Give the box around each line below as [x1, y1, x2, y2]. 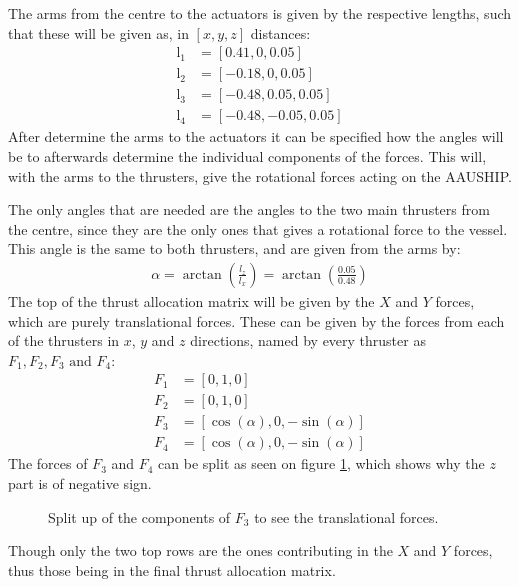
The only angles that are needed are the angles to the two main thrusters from [8, 199, 490, 220]
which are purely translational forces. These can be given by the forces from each [8, 310, 505, 331]
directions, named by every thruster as [190, 330, 426, 351]
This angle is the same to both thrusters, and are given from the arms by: [8, 238, 461, 259]
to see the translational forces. [254, 506, 439, 527]
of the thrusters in [8, 330, 120, 351]
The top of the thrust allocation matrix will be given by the [8, 290, 375, 311]
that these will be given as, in [8, 22, 189, 43]
